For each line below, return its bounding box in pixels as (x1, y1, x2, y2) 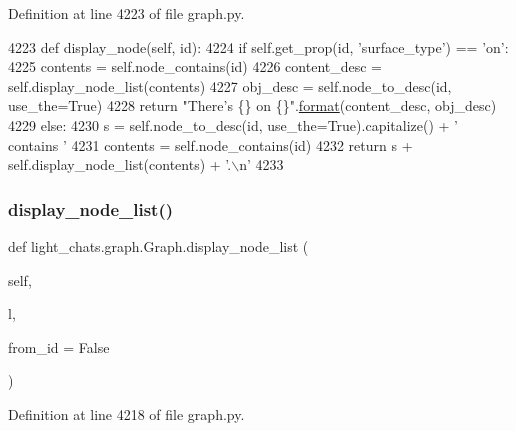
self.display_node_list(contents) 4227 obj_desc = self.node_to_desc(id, (8, 75, 452, 96)
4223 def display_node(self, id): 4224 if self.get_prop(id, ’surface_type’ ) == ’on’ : (8, 36, 509, 57)
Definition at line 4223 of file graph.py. (8, 3, 245, 23)
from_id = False (8, 336, 110, 357)
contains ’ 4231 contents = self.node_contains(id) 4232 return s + (8, 134, 413, 155)
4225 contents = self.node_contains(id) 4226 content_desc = (8, 56, 383, 77)
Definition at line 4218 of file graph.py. (8, 403, 245, 424)
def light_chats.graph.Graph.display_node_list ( (8, 235, 309, 256)
